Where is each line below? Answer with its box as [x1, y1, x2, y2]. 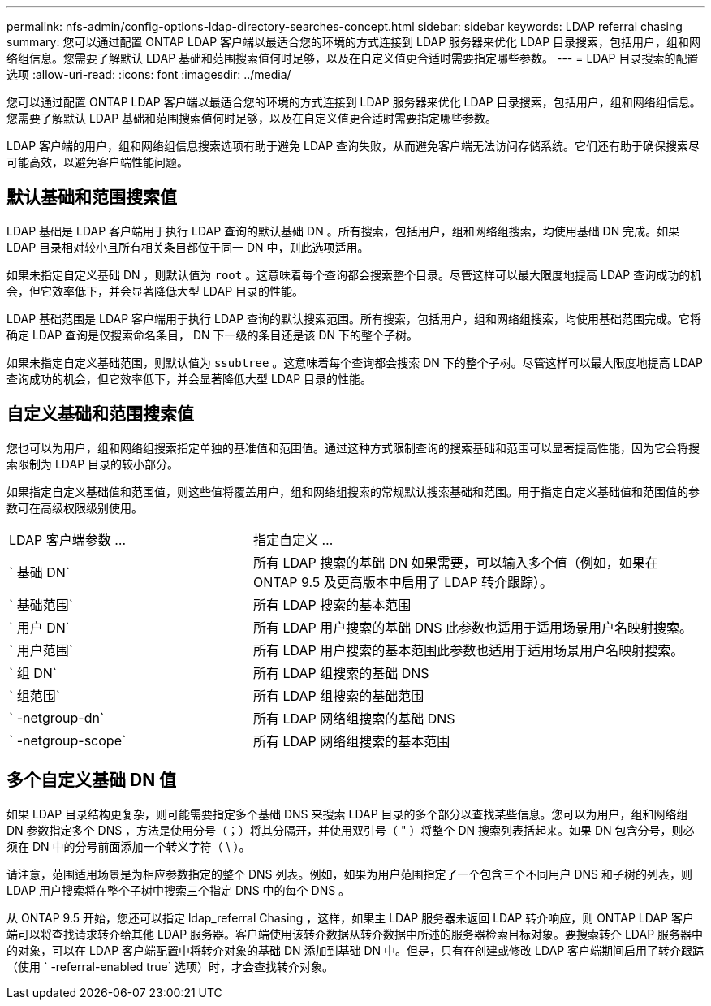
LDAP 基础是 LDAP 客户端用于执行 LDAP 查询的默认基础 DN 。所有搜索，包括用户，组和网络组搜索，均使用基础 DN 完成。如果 [6, 223, 680, 238]
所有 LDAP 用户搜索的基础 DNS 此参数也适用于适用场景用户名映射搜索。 [252, 619, 693, 636]
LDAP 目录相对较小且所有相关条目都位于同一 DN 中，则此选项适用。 [6, 240, 369, 254]
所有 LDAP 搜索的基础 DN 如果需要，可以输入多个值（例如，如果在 [252, 554, 658, 571]
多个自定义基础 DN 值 [6, 770, 177, 791]
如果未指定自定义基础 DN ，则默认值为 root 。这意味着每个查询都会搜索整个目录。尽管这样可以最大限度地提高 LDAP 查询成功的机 [6, 267, 702, 282]
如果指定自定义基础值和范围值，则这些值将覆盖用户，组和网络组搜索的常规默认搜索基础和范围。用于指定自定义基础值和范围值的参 [6, 484, 700, 499]
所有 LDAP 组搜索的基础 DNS [252, 664, 429, 681]
